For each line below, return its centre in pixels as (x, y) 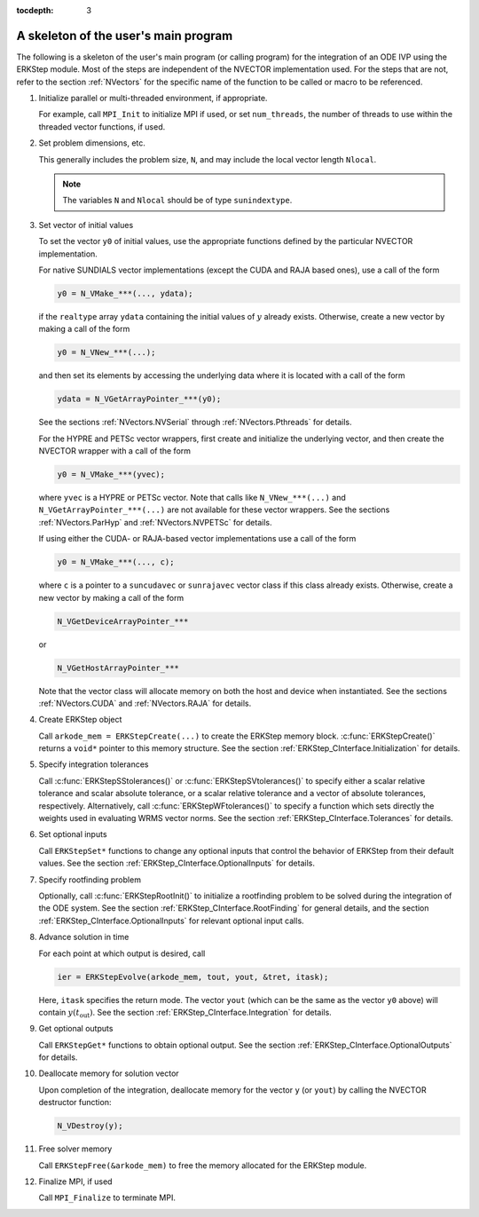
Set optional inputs (73, 834)
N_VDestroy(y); (90, 1126)
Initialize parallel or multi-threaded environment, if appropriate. (153, 99)
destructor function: (75, 1102)
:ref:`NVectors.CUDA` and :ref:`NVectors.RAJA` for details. (145, 703)
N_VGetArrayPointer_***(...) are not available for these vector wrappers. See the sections (214, 510)
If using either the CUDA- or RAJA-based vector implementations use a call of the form (197, 539)
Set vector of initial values (86, 225)
